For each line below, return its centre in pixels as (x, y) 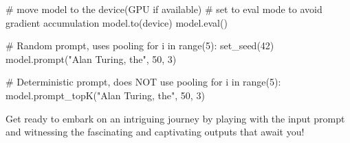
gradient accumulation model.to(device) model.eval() (117, 22)
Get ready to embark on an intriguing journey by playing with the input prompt (175, 118)
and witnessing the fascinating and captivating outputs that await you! (155, 132)
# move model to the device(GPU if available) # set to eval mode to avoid (164, 9)
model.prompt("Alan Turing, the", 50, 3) (91, 58)
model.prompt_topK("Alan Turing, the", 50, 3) (105, 95)
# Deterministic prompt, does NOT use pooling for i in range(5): (143, 82)
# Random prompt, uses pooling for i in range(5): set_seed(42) (140, 45)
